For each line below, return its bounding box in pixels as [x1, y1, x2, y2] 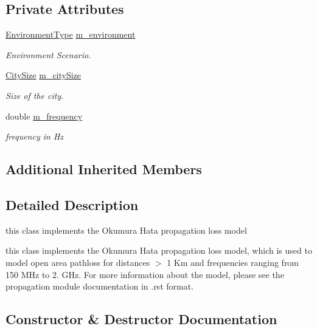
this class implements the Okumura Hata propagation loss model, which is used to [5, 244, 312, 257]
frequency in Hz [5, 130, 64, 143]
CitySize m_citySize [5, 69, 82, 81]
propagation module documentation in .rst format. [5, 280, 194, 293]
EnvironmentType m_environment [5, 28, 136, 41]
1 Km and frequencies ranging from [167, 256, 299, 268]
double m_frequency [5, 109, 83, 122]
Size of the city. [5, 89, 64, 101]
